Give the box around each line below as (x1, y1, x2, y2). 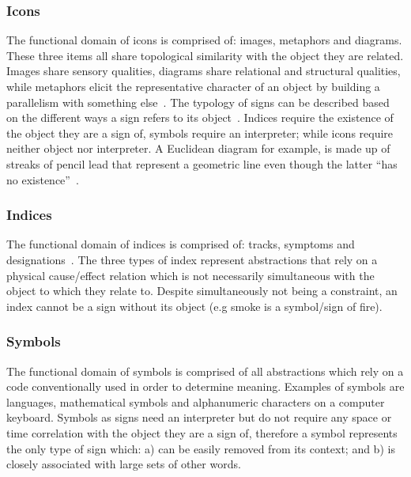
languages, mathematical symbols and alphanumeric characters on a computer (6, 393, 385, 410)
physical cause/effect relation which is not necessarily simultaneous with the (6, 267, 375, 283)
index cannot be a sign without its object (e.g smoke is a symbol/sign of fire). (6, 297, 383, 314)
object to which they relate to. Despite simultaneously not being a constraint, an (6, 282, 398, 299)
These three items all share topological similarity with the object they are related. (6, 47, 404, 63)
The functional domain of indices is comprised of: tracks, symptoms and (6, 236, 355, 252)
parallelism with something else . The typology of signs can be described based (6, 93, 390, 110)
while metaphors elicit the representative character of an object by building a (6, 78, 380, 94)
